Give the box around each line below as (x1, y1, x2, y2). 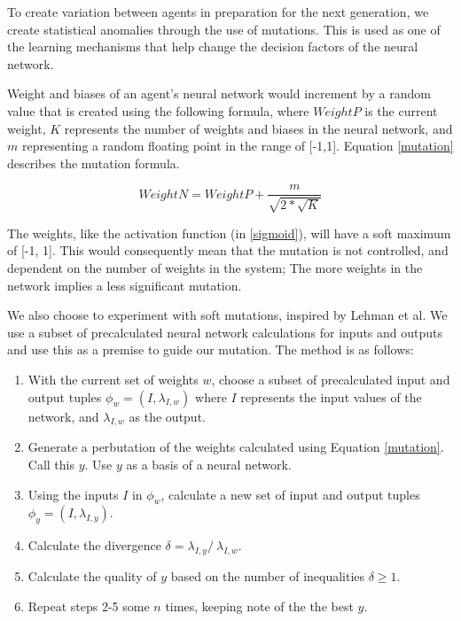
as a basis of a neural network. (126, 454, 292, 473)
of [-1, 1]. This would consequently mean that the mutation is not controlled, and (7, 241, 449, 260)
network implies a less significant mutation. (7, 276, 242, 294)
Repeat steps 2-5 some (27, 596, 150, 615)
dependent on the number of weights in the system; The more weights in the (7, 258, 423, 276)
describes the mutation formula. (7, 153, 180, 172)
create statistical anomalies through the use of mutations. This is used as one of (7, 19, 441, 38)
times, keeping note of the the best (165, 596, 354, 615)
